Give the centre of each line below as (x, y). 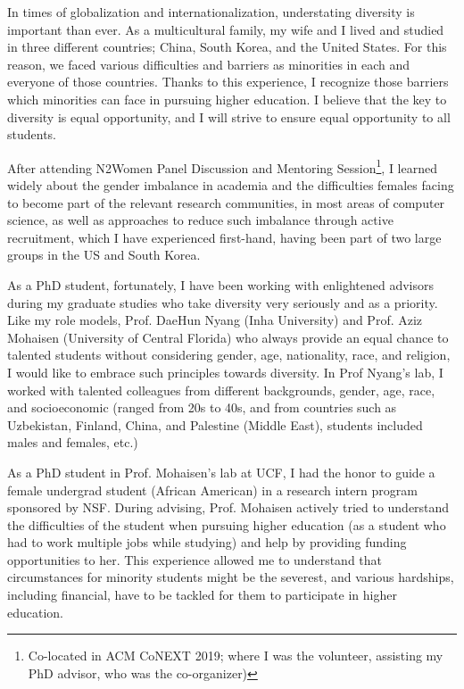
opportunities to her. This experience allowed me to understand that (195, 559)
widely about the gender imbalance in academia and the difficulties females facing (231, 185)
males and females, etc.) (73, 442)
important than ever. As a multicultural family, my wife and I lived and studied (226, 29)
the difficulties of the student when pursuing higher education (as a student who (227, 524)
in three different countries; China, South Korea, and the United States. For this (227, 47)
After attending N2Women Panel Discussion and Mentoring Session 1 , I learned (222, 166)
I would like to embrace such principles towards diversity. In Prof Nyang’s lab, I (225, 372)
